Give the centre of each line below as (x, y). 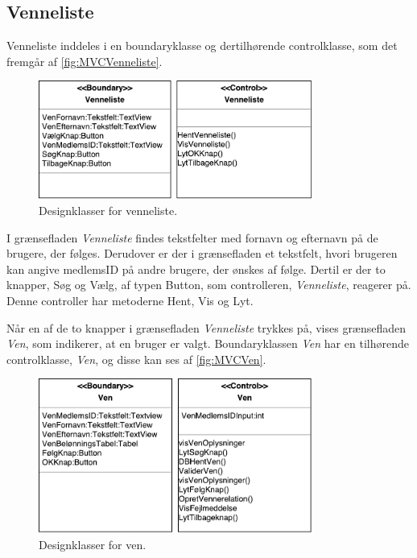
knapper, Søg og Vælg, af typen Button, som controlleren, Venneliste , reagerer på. (209, 285)
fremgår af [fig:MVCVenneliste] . (85, 61)
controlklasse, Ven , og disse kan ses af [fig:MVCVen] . (136, 359)
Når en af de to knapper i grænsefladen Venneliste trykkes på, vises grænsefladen (206, 327)
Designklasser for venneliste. (108, 211)
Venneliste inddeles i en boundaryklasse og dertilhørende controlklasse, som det (202, 45)
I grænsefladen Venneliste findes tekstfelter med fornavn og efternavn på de (192, 237)
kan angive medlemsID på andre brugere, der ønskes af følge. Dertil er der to (196, 269)
